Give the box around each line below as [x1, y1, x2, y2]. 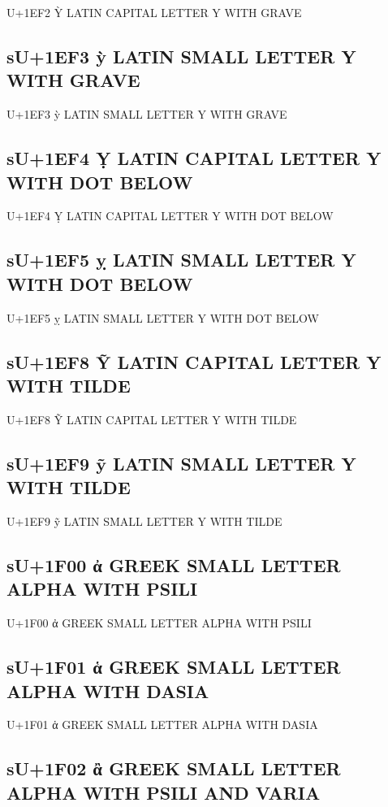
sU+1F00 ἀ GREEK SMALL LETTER [6, 552, 341, 577]
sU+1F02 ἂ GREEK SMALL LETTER [6, 756, 341, 781]
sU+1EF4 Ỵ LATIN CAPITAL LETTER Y [6, 145, 382, 171]
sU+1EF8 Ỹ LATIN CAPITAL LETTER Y [6, 349, 382, 374]
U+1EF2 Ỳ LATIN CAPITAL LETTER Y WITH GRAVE [6, 4, 302, 20]
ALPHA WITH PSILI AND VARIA [6, 779, 321, 805]
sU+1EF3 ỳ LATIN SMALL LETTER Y [6, 43, 356, 68]
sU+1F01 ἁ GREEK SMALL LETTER [6, 654, 341, 679]
